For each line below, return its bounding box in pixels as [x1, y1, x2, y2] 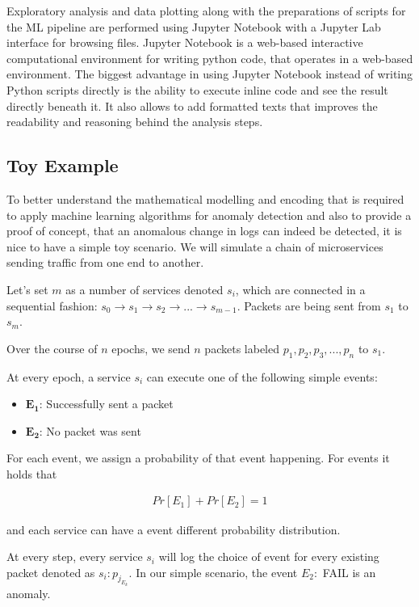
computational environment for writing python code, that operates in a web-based [6, 49, 413, 66]
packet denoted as [6, 563, 95, 580]
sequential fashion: [6, 297, 98, 314]
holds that [6, 465, 57, 482]
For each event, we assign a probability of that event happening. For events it [6, 449, 390, 466]
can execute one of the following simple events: [146, 368, 378, 385]
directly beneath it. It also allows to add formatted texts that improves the [6, 97, 378, 114]
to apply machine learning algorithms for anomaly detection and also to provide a [6, 206, 412, 223]
